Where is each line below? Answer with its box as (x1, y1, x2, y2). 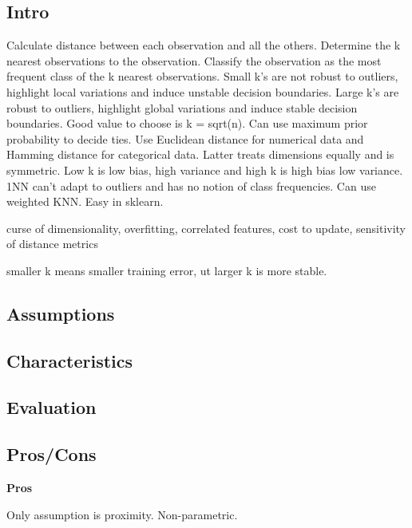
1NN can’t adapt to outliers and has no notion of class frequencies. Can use (6, 177, 376, 194)
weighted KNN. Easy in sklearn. (6, 193, 164, 210)
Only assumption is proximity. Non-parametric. (6, 506, 238, 522)
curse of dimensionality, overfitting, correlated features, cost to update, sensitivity (6, 219, 406, 236)
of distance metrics (6, 235, 98, 252)
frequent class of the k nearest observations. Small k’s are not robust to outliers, (6, 68, 398, 85)
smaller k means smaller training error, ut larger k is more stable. (6, 262, 327, 278)
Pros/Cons (6, 442, 97, 467)
